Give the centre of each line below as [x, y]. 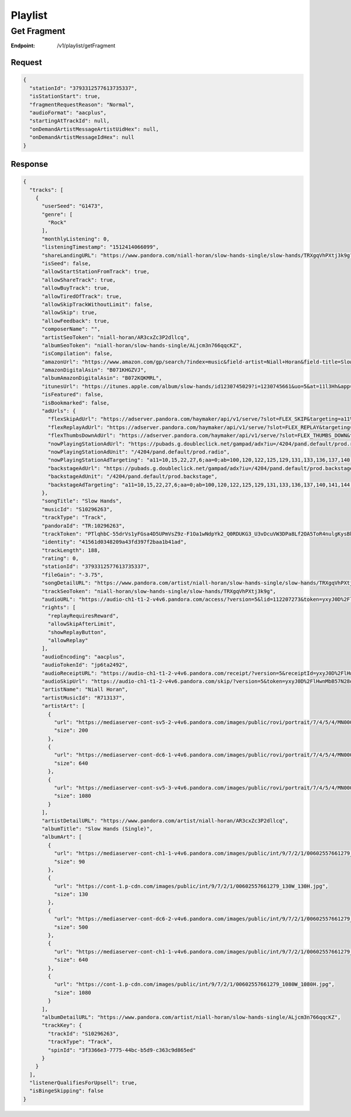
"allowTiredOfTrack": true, [82, 296]
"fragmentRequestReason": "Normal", [82, 104]
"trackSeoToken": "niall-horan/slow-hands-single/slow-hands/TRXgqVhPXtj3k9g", [159, 591]
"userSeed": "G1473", [73, 206]
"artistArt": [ [63, 706]
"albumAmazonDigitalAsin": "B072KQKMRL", [102, 378]
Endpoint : [23, 46]
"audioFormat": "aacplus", [68, 112]
